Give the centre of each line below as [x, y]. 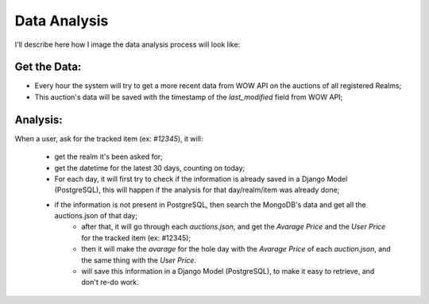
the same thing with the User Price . [139, 260]
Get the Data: [48, 67]
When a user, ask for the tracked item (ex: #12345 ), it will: [109, 138]
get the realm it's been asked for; [108, 157]
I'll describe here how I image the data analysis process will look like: [128, 44]
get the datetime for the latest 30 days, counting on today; [150, 167]
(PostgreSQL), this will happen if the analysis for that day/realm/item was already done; [197, 190]
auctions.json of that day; [96, 216]
